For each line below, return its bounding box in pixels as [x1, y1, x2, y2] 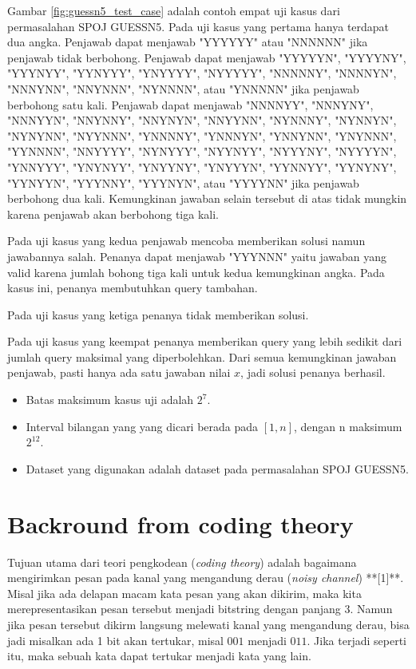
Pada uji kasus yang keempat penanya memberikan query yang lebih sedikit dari [7, 333, 402, 350]
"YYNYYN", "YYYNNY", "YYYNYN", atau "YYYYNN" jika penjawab [7, 174, 359, 191]
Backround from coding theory [7, 507, 354, 540]
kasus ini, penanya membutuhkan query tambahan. [7, 279, 258, 296]
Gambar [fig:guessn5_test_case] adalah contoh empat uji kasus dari [7, 2, 340, 18]
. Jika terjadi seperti [307, 631, 406, 648]
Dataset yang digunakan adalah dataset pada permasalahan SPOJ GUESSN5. [26, 460, 409, 477]
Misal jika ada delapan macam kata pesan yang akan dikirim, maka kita [7, 584, 362, 601]
